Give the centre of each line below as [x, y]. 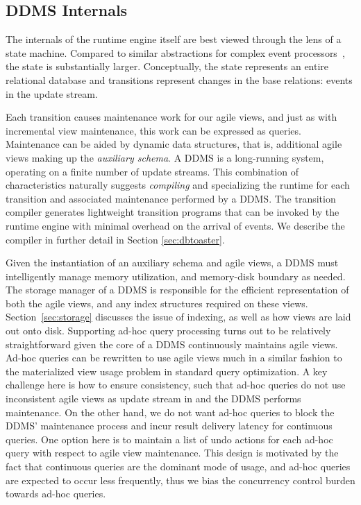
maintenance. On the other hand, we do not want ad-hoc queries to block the [170, 412]
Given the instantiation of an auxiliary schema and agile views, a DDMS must [172, 263]
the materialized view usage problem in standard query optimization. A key [167, 371]
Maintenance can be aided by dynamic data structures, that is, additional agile [174, 144]
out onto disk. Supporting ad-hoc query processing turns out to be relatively [168, 331]
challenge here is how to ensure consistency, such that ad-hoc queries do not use [176, 385]
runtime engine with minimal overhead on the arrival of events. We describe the [175, 225]
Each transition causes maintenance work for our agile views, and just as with [171, 117]
